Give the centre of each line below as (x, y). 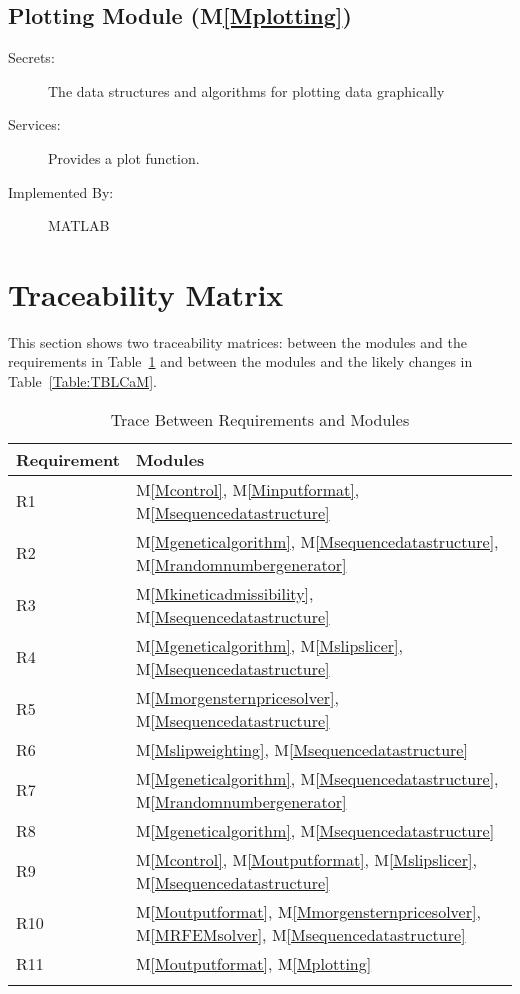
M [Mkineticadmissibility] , (224, 593)
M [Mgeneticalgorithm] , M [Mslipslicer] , (269, 645)
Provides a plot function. (124, 157)
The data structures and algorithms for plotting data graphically (246, 90)
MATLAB (79, 225)
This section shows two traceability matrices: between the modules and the (237, 341)
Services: (34, 124)
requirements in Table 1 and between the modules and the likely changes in (240, 361)
